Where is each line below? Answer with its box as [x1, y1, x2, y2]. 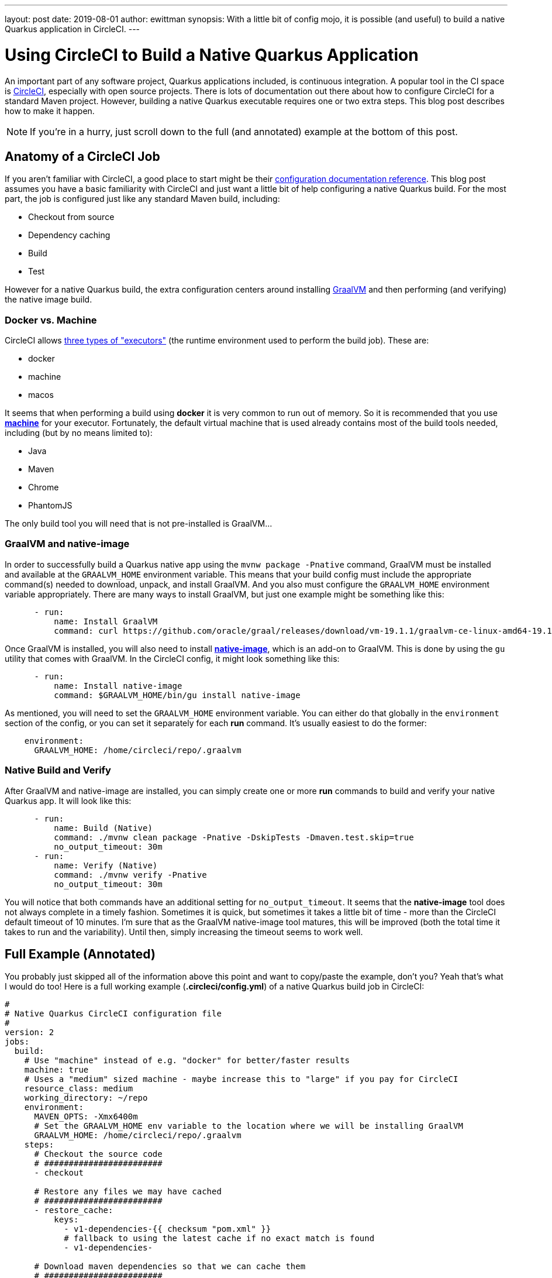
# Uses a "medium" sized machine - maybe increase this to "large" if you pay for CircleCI [24, 1074, 458, 1084]
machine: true [24, 1065, 89, 1075]
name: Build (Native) [54, 823, 153, 833]
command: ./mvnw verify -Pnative [54, 870, 207, 880]
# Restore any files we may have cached [34, 1187, 222, 1197]
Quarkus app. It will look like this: [5, 795, 132, 806]
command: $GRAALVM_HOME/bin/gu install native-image [54, 690, 301, 700]
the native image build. [5, 294, 92, 305]
